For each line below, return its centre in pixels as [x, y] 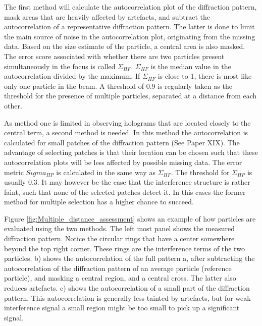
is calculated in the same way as [106, 172]
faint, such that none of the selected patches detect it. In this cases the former [125, 192]
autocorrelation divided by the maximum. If [72, 76]
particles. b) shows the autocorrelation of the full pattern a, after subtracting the [129, 258]
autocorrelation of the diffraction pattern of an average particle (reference [118, 268]
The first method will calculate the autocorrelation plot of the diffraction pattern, [130, 7]
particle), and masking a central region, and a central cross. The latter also [120, 278]
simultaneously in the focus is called [60, 66]
